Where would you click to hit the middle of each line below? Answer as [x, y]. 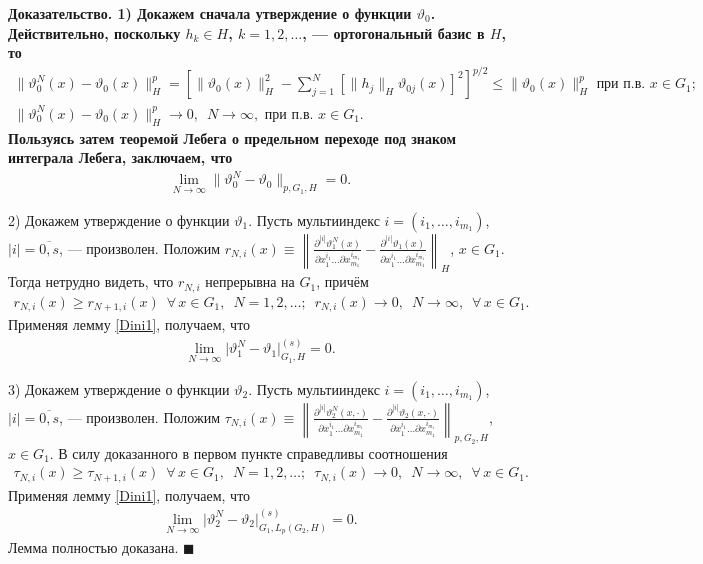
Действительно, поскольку [94, 32]
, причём [342, 281]
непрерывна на [250, 281]
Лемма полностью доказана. [93, 547]
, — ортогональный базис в [393, 32]
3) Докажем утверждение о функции [119, 388]
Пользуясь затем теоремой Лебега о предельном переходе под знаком [232, 137]
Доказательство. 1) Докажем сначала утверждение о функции [210, 13]
